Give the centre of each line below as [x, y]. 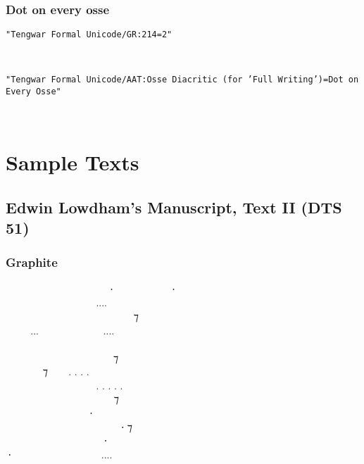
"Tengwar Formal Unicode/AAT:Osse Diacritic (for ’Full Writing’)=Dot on [182, 80]
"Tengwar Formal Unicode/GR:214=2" [89, 34]
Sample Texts [73, 162]
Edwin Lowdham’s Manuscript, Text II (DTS [174, 207]
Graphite [32, 262]
